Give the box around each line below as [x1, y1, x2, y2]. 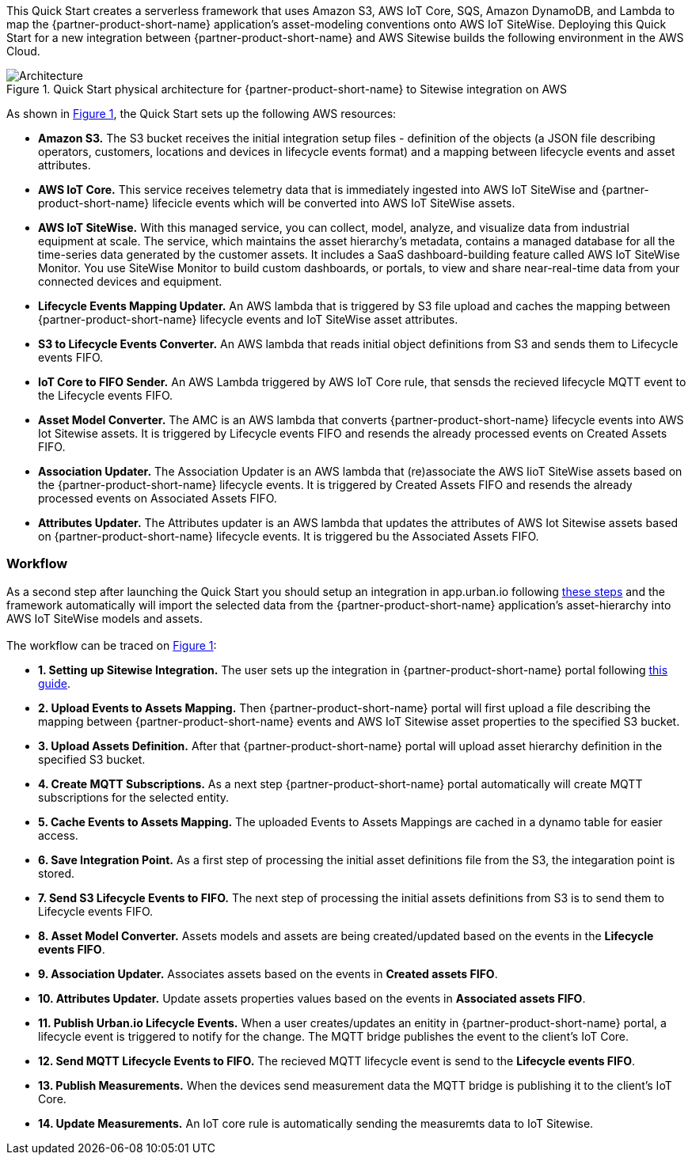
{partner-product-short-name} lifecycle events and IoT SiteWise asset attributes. [38, 313, 458, 326]
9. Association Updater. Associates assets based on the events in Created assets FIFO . [38, 966, 498, 981]
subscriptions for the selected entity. [38, 790, 230, 804]
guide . [38, 676, 71, 690]
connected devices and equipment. [38, 275, 222, 288]
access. [38, 828, 78, 842]
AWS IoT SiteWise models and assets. [6, 611, 203, 625]
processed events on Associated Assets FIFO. [38, 491, 277, 505]
